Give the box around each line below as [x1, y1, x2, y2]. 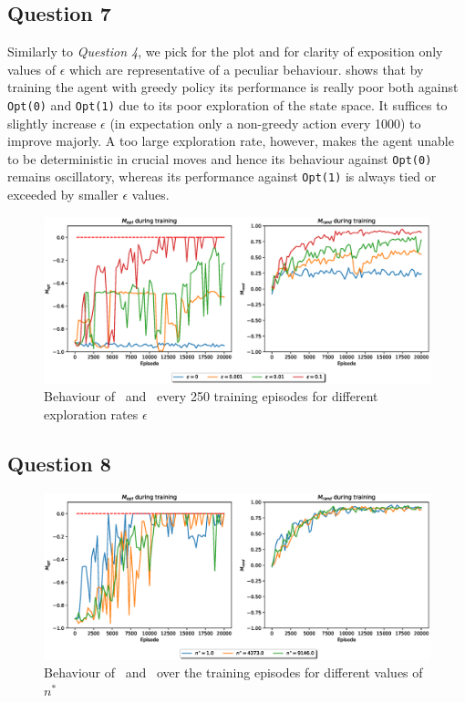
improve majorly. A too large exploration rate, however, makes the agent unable [7, 131, 454, 150]
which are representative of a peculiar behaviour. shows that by [68, 59, 424, 78]
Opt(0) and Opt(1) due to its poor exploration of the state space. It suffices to [7, 95, 448, 114]
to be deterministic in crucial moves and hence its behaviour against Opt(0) [7, 149, 432, 168]
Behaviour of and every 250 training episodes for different [44, 387, 378, 406]
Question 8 [7, 449, 111, 477]
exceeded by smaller [7, 185, 119, 204]
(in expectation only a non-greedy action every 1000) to [109, 113, 421, 132]
